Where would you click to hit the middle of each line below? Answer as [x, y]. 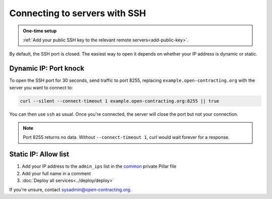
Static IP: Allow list [39, 154]
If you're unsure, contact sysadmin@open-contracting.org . [71, 190]
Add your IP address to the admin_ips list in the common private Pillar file [99, 166]
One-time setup [40, 31]
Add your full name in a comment [56, 173]
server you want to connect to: [41, 87]
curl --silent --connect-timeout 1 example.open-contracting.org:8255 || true [119, 101]
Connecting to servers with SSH [78, 13]
